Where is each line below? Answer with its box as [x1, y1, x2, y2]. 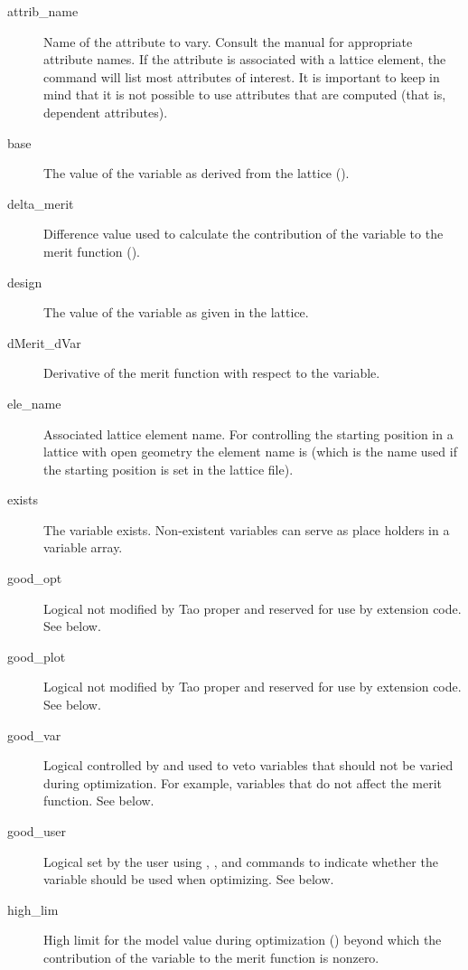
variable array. [43, 538, 123, 557]
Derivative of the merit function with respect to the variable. [43, 363, 380, 382]
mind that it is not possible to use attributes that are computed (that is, [43, 85, 446, 104]
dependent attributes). [43, 102, 168, 121]
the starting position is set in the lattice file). [43, 459, 294, 478]
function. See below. [43, 791, 154, 810]
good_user [7, 822, 67, 840]
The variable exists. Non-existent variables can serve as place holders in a [43, 520, 450, 539]
